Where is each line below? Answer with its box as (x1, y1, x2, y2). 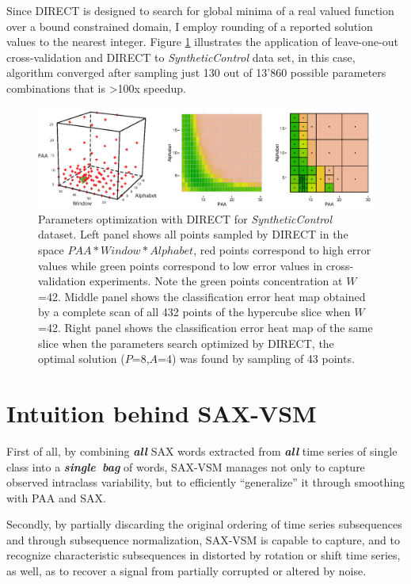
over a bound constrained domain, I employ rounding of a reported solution (6, 17, 373, 34)
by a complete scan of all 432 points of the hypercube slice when (38, 303, 351, 320)
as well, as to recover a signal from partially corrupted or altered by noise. (6, 563, 367, 579)
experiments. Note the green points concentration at (89, 273, 343, 289)
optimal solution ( (38, 350, 125, 367)
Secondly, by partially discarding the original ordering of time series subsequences (6, 516, 402, 532)
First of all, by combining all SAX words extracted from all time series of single (6, 442, 398, 459)
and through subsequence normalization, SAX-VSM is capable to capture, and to (6, 531, 400, 548)
